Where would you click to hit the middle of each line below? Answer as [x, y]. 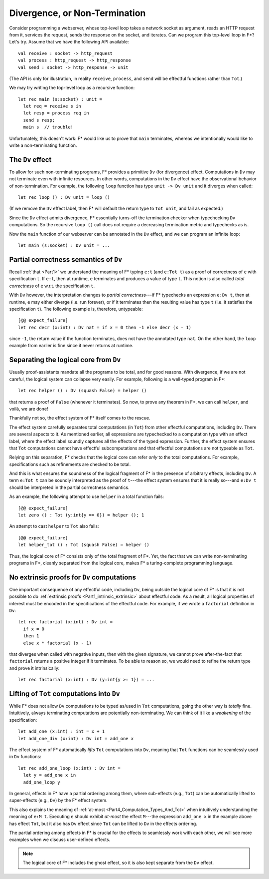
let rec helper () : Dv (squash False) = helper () [82, 391]
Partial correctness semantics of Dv [66, 259]
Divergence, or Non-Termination [77, 13]
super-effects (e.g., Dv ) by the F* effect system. [58, 800]
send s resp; [39, 120]
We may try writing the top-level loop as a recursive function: [72, 88]
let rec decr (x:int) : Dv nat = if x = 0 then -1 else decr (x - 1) [105, 327]
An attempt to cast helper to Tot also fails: [54, 526]
